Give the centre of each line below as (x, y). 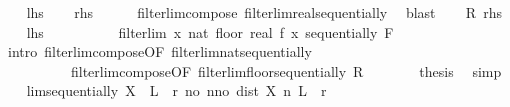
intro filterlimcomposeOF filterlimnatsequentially (159, 51)
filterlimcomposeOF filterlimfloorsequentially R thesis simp (286, 70)
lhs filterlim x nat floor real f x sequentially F (210, 31)
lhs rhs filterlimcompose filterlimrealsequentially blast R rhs (264, 12)
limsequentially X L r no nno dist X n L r (176, 90)
